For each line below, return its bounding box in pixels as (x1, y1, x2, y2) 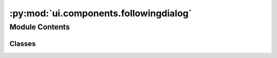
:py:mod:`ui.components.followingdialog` (9, 8, 192, 19)
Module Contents (9, 22, 70, 32)
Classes (9, 39, 36, 48)
